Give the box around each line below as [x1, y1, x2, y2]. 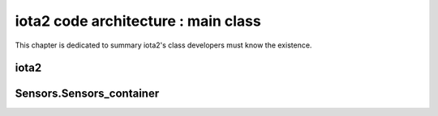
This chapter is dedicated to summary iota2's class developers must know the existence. [15, 40, 312, 50]
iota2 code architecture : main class [15, 12, 261, 30]
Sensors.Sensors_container [15, 87, 160, 101]
